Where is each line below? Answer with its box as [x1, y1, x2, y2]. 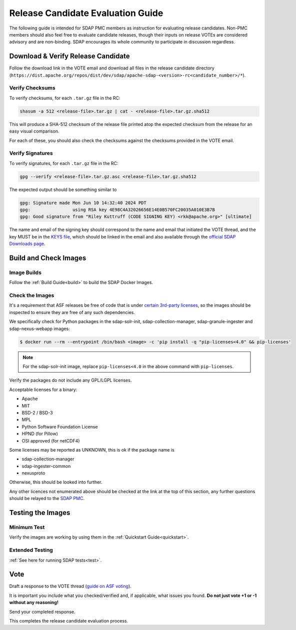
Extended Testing [9, 546, 53, 553]
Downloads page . [9, 240, 46, 247]
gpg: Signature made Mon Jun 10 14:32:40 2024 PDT [19, 200, 147, 205]
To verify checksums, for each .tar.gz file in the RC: [9, 95, 120, 101]
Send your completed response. [9, 608, 75, 614]
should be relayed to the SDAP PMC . [9, 495, 85, 501]
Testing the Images [9, 508, 70, 517]
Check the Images [9, 292, 54, 299]
